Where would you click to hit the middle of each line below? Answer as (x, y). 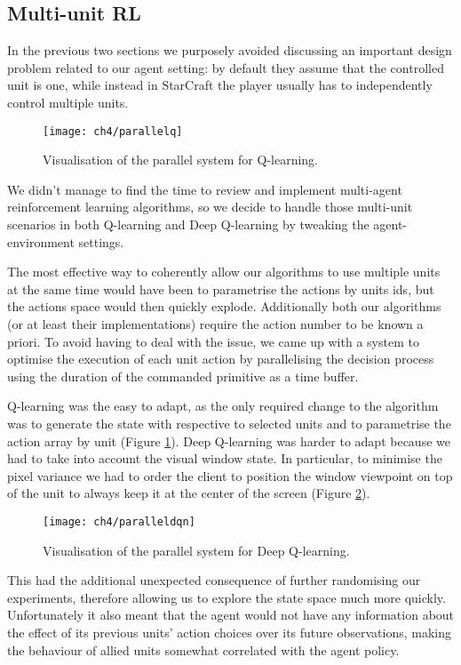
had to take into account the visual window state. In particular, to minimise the (225, 458)
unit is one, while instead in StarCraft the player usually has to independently (220, 85)
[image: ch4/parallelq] (113, 131)
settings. (101, 241)
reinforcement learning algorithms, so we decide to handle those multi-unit (210, 207)
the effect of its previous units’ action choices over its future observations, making (229, 632)
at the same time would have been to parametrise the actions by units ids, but (221, 288)
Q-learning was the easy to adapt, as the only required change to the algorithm (223, 406)
